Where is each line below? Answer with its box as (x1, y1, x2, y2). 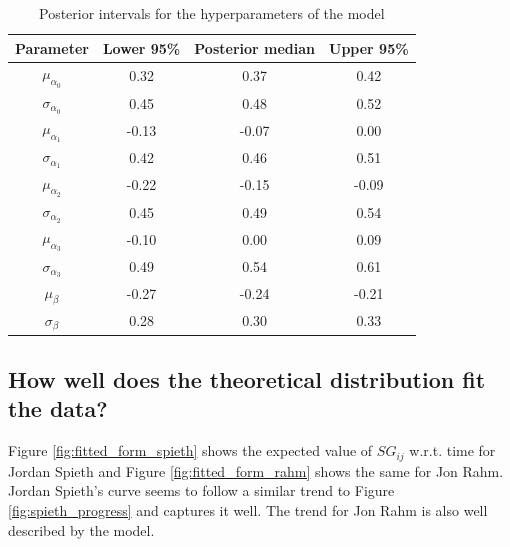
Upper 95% (329, 37, 409, 58)
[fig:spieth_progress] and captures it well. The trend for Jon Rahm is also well (8, 499, 488, 520)
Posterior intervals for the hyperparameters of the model (38, 3, 385, 23)
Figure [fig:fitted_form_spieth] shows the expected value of (8, 440, 373, 461)
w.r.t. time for (409, 440, 496, 461)
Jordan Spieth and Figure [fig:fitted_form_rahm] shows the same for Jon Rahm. (8, 460, 504, 481)
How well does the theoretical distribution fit (8, 364, 486, 395)
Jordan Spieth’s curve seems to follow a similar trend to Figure (8, 480, 395, 501)
